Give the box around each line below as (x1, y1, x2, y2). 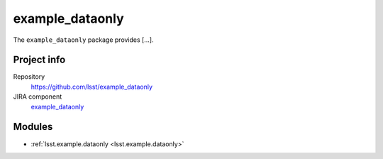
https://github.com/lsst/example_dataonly (30, 82, 152, 91)
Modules (13, 121, 53, 133)
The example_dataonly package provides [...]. (13, 35, 154, 44)
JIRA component (13, 92, 62, 101)
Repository (13, 72, 45, 81)
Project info (13, 54, 66, 66)
